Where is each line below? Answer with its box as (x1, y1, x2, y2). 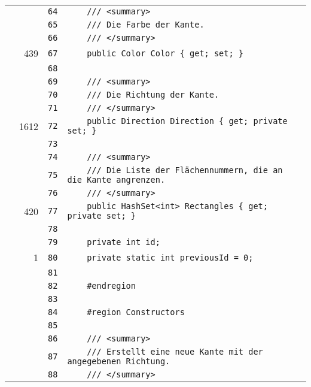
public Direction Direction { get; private (87, 116, 288, 126)
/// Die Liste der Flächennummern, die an (87, 165, 283, 175)
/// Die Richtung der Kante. (87, 90, 219, 99)
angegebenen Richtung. (67, 356, 170, 366)
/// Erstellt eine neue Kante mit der (87, 347, 263, 356)
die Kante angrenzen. (67, 175, 166, 185)
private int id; (87, 237, 160, 247)
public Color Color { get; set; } (87, 48, 244, 58)
